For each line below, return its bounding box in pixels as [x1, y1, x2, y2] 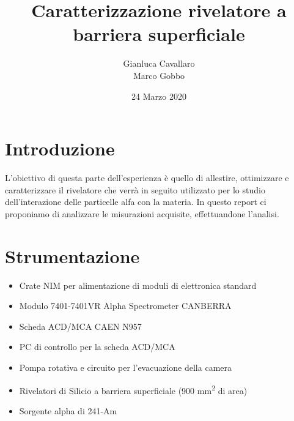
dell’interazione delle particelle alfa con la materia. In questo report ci [5, 195, 266, 208]
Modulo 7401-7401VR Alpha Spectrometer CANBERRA [19, 299, 232, 312]
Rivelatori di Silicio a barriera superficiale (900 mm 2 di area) [19, 382, 248, 397]
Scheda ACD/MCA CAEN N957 [19, 319, 142, 332]
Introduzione [5, 136, 115, 161]
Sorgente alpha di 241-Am [19, 404, 117, 417]
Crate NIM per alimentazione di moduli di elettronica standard [19, 278, 257, 291]
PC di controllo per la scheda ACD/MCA [19, 340, 175, 353]
